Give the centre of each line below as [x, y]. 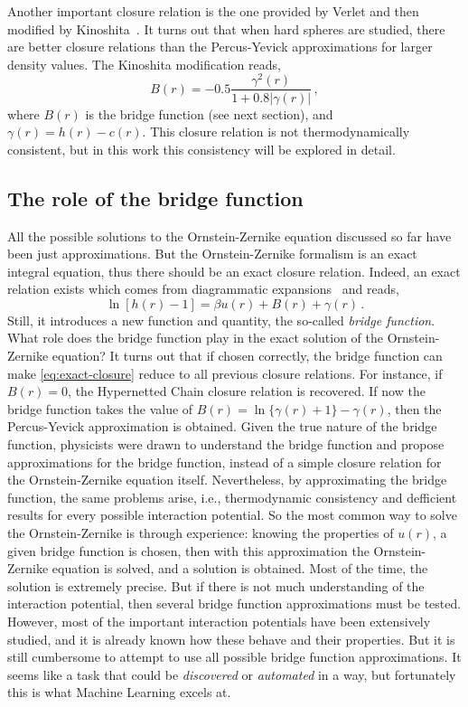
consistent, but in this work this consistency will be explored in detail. [201, 149]
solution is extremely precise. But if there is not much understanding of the [216, 585]
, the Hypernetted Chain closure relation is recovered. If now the [247, 391]
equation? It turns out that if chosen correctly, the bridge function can [247, 356]
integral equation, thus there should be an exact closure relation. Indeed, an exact [234, 271]
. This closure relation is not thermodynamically [276, 132]
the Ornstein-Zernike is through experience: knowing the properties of [201, 533]
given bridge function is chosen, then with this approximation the [188, 550]
